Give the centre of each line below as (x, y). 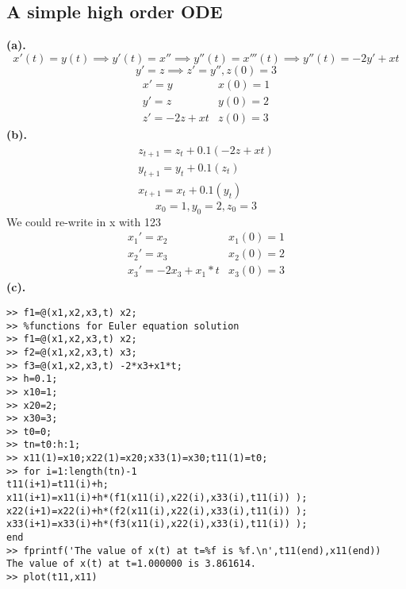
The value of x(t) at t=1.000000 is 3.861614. (131, 564)
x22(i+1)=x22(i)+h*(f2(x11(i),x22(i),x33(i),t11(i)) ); (157, 511)
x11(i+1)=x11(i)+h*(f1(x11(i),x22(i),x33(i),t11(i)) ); (157, 498)
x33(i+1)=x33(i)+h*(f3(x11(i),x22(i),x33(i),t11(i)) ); (157, 524)
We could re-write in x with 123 (84, 221)
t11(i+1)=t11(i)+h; (57, 485)
